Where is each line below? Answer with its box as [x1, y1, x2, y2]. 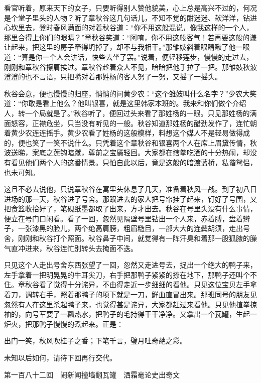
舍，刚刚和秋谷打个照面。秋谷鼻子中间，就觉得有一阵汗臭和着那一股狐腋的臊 [4, 233, 257, 243]
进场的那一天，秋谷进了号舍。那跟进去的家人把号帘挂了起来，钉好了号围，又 [4, 193, 257, 204]
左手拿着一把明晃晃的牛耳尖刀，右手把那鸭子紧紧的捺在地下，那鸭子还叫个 [4, 269, 250, 280]
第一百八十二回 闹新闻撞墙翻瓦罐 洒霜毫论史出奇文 [4, 369, 180, 379]
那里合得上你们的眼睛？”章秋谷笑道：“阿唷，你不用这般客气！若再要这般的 [4, 32, 250, 42]
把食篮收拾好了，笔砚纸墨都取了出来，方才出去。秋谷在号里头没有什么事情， [4, 203, 257, 214]
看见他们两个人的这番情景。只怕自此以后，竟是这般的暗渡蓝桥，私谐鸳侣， [11, 157, 257, 167]
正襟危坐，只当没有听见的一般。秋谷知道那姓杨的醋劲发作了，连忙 [32, 117, 250, 128]
